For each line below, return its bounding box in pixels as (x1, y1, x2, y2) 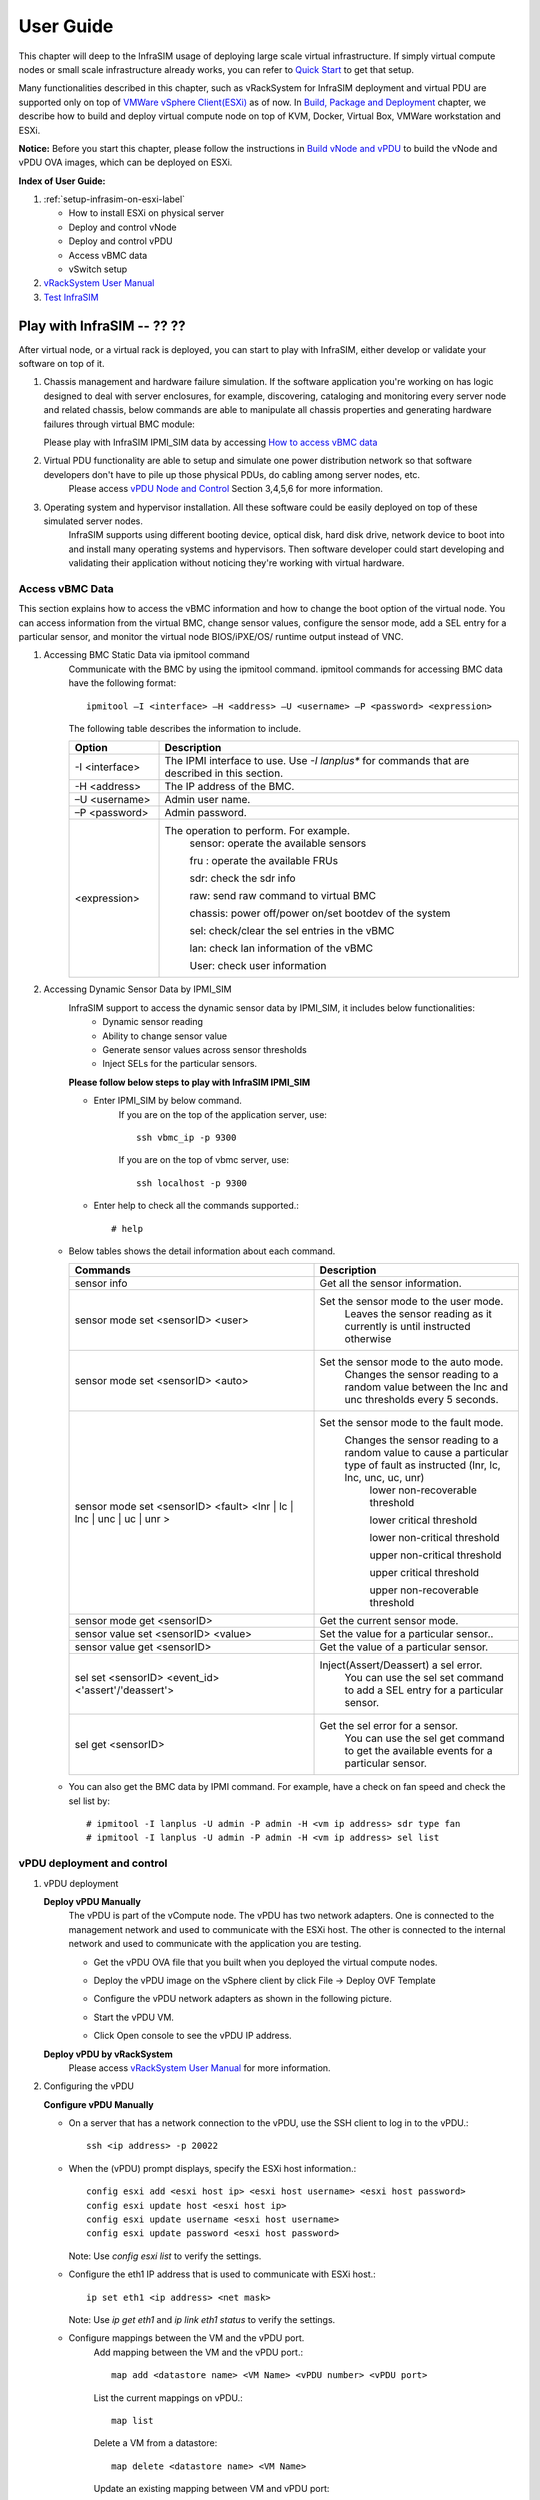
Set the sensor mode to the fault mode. (319, 1416, 504, 1430)
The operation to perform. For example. (164, 824, 350, 838)
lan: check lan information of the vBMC (189, 941, 374, 955)
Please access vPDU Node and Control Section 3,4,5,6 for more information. (68, 483, 384, 495)
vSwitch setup (68, 263, 128, 275)
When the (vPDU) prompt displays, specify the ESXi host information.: (68, 2162, 357, 2174)
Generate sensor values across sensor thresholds (102, 1044, 307, 1055)
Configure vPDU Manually (43, 2098, 154, 2110)
